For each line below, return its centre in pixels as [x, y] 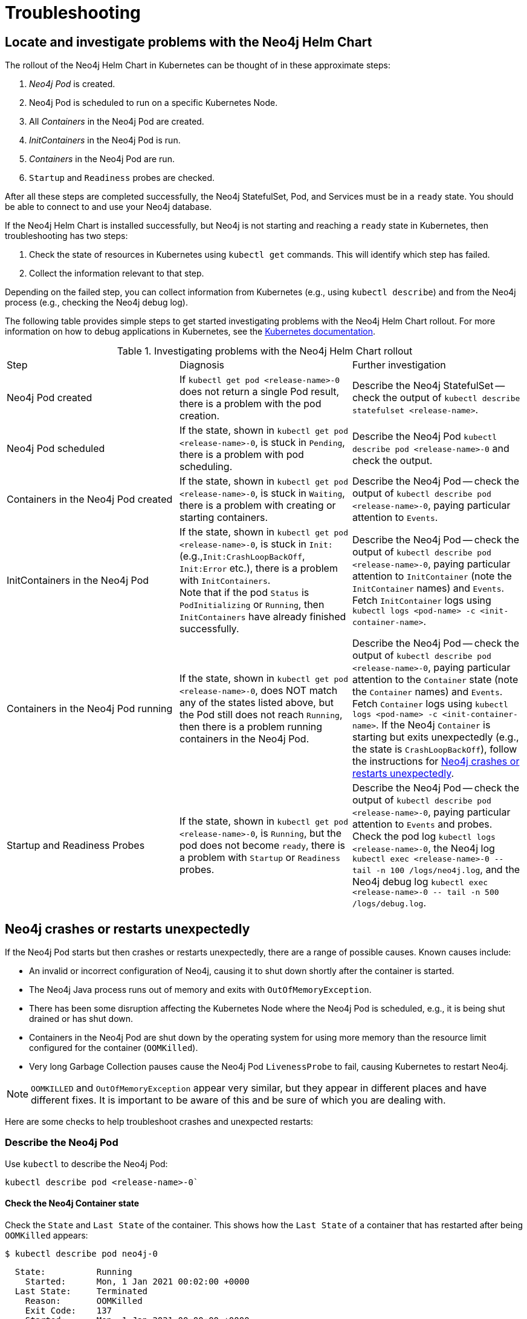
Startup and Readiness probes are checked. [122, 178]
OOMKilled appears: [47, 1235]
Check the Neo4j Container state [72, 1203]
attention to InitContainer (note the [432, 576]
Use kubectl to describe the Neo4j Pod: [86, 1164]
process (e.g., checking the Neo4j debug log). [96, 303]
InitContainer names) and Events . [428, 588]
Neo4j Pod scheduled [56, 449]
